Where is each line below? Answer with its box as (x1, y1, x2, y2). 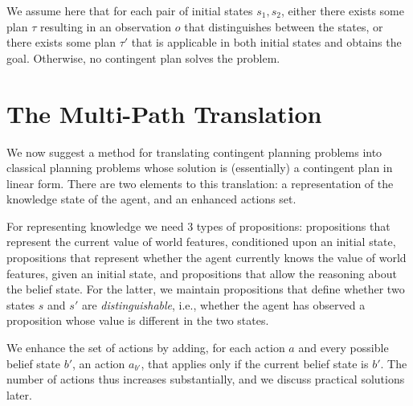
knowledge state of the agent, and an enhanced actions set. (6, 191, 296, 207)
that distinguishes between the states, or (184, 18, 383, 35)
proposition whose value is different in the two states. (6, 312, 269, 329)
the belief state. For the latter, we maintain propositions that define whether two (6, 281, 405, 297)
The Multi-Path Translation (6, 96, 322, 129)
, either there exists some (280, 2, 404, 18)
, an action (72, 355, 125, 371)
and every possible (298, 339, 389, 356)
